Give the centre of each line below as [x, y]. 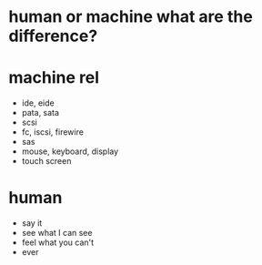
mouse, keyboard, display [70, 151]
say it [32, 223]
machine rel [54, 78]
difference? [53, 36]
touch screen [46, 161]
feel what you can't [58, 242]
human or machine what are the [131, 17]
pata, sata [40, 113]
